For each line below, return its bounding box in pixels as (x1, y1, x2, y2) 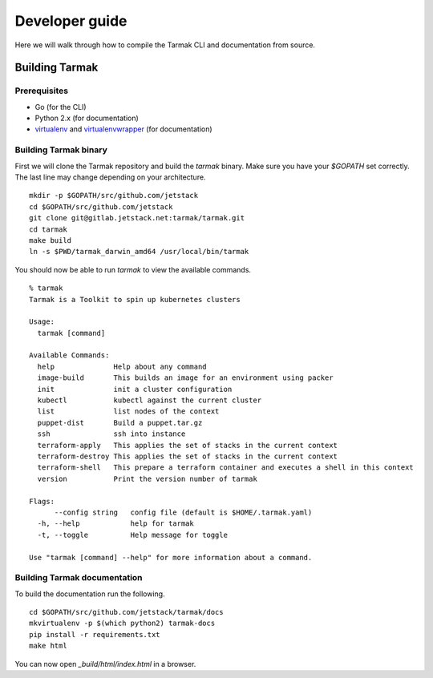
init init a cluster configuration (37, 385, 233, 393)
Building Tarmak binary (14, 144, 108, 155)
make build (29, 236, 72, 244)
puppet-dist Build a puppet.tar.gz (37, 418, 203, 427)
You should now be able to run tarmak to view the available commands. (14, 264, 252, 274)
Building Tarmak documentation (14, 572, 144, 583)
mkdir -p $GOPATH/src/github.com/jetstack (29, 191, 199, 200)
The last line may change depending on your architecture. (14, 172, 206, 182)
